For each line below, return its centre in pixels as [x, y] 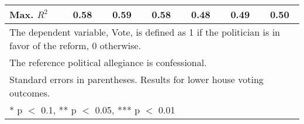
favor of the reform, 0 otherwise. [75, 45]
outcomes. [30, 93]
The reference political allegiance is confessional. [108, 62]
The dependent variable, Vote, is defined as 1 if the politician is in [145, 32]
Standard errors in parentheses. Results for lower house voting [137, 79]
